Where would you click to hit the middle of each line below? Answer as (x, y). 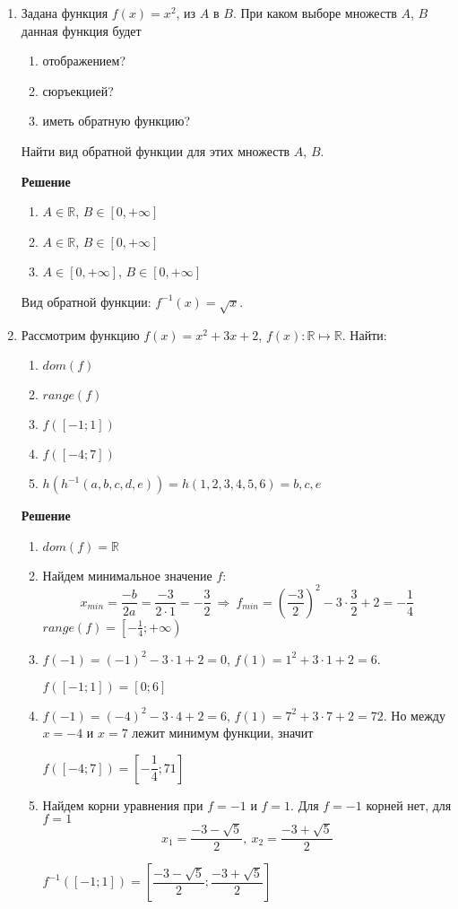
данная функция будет (81, 30)
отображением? (84, 61)
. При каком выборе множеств (315, 13)
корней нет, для (409, 804)
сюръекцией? (78, 90)
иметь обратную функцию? (117, 121)
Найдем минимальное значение (127, 575)
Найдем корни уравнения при (123, 804)
